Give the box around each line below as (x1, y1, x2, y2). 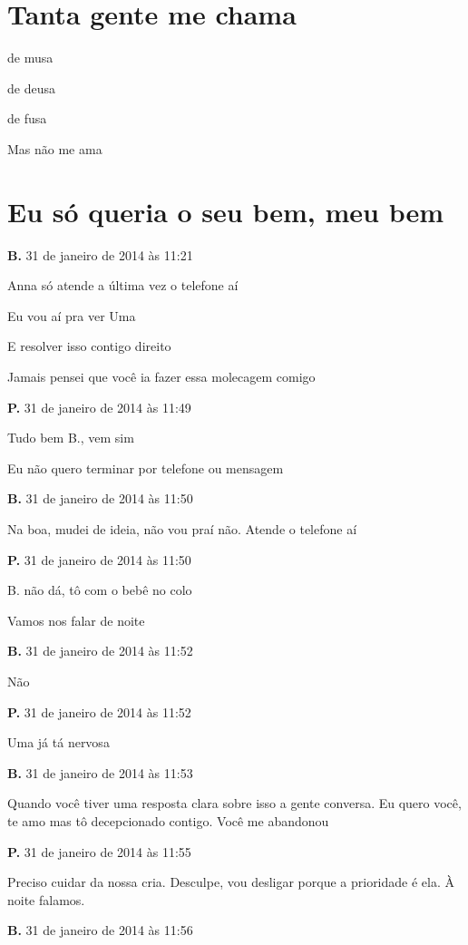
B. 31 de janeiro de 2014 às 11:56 (7, 921, 193, 940)
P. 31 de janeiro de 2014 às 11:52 (7, 702, 191, 721)
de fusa (7, 109, 47, 128)
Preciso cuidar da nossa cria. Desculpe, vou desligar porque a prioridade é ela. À (7, 872, 454, 891)
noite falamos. (7, 890, 85, 909)
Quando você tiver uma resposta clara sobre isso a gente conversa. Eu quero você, (7, 794, 462, 813)
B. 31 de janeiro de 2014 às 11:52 (7, 641, 193, 660)
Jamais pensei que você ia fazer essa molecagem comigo (7, 367, 316, 385)
